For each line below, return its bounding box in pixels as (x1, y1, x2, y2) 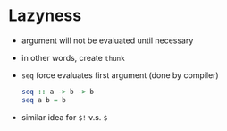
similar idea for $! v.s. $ (21, 111, 108, 122)
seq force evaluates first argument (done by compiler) (21, 69, 220, 81)
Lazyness (8, 5, 82, 26)
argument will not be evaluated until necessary (21, 35, 194, 46)
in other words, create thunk (21, 52, 126, 63)
